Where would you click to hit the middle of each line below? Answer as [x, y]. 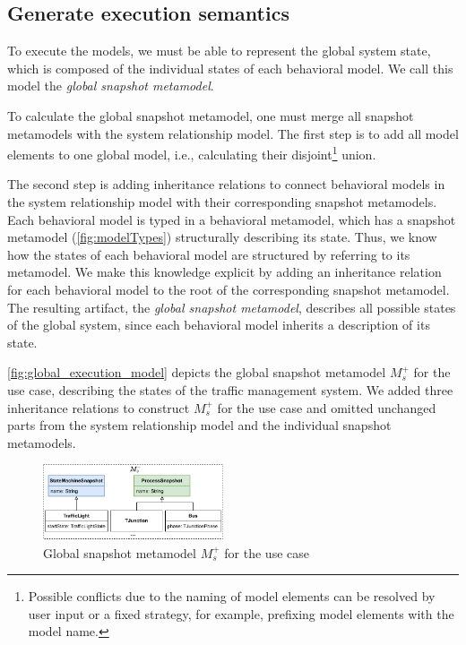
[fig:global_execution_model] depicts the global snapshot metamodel [197, 372]
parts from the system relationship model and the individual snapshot [199, 425]
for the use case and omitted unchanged [327, 407]
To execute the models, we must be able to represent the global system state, [219, 51]
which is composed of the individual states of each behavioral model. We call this [230, 68]
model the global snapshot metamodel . [111, 86]
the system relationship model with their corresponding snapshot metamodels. [222, 202]
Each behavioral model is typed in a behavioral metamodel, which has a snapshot [232, 219]
